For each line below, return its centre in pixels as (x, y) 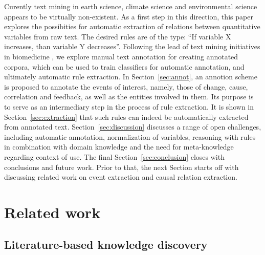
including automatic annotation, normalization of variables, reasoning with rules (130, 136)
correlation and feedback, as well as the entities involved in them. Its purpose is (129, 97)
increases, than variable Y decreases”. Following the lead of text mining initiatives (132, 46)
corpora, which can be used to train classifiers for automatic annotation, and (124, 66)
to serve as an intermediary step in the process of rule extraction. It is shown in (129, 106)
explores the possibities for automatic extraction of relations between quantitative (132, 26)
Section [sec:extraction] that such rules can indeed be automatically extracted (126, 116)
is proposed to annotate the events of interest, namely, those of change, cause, (126, 86)
